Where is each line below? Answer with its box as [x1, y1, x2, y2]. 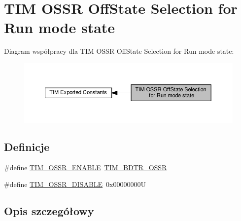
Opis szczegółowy [4, 203, 94, 218]
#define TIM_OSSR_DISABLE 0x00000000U [4, 179, 146, 189]
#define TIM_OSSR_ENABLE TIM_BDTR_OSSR [4, 162, 167, 172]
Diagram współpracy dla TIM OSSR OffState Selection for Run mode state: [4, 46, 234, 56]
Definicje [4, 139, 50, 154]
